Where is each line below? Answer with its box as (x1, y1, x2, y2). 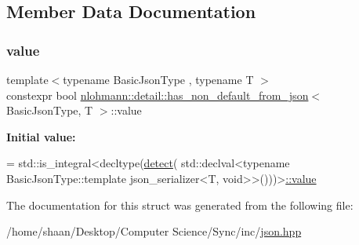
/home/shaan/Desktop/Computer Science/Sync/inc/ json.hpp (6, 223, 302, 240)
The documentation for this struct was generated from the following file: (6, 196, 354, 213)
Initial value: (6, 128, 76, 144)
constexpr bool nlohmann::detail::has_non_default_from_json (6, 86, 309, 103)
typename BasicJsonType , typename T (63, 71, 254, 87)
